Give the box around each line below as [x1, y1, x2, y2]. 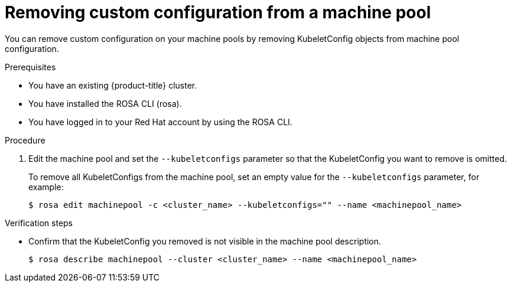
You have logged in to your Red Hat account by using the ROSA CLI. [28, 116, 292, 127]
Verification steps [5, 217, 73, 228]
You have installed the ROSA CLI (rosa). [28, 98, 182, 109]
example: [28, 181, 64, 192]
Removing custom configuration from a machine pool [5, 2, 431, 22]
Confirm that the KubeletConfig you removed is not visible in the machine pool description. [28, 236, 382, 246]
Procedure [5, 135, 45, 145]
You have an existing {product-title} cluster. [28, 80, 197, 90]
